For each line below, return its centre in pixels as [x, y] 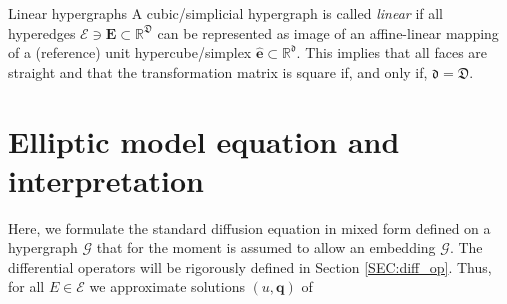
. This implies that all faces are [392, 52]
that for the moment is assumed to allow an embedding [266, 247]
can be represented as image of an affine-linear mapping [328, 32]
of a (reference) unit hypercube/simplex [130, 52]
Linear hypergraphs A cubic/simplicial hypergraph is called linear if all [226, 13]
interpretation [106, 179]
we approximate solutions [167, 286]
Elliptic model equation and [204, 140]
